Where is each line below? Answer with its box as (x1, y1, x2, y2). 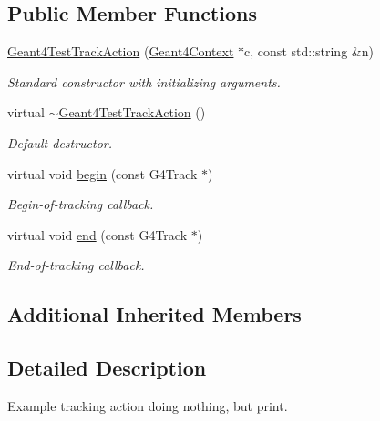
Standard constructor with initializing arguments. (7, 72, 281, 91)
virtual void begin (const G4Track (7, 164, 198, 183)
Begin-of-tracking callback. (7, 195, 154, 214)
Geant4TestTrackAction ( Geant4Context (7, 42, 234, 61)
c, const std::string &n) (244, 42, 374, 61)
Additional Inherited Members (7, 300, 302, 328)
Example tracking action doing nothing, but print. (7, 396, 288, 415)
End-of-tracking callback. (7, 256, 145, 275)
